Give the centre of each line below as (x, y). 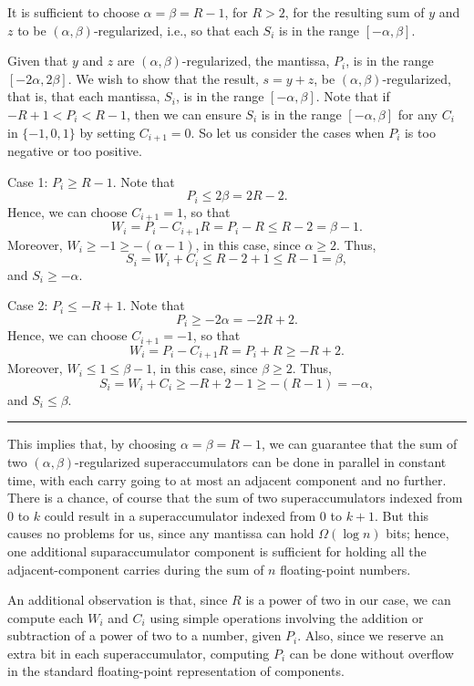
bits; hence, (417, 533)
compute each (46, 617)
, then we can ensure (184, 114)
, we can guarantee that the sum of (360, 444)
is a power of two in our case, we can (348, 600)
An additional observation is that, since (118, 600)
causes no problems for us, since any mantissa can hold (161, 533)
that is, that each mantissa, (84, 96)
